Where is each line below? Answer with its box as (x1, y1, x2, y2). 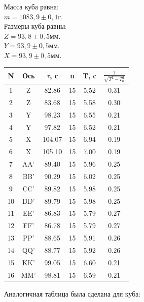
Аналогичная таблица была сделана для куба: (4, 288, 141, 299)
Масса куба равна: (4, 1, 59, 11)
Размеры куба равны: (4, 21, 67, 31)
